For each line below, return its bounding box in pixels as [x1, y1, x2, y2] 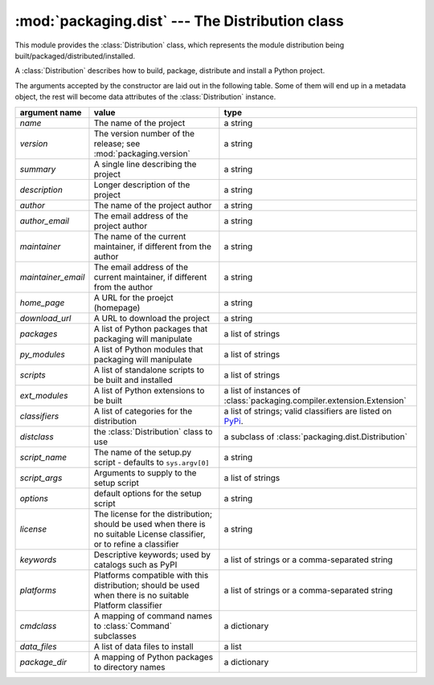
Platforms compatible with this [93, 569, 209, 581]
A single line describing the [93, 158, 197, 169]
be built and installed [93, 374, 173, 385]
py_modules [19, 349, 66, 360]
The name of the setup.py [93, 446, 192, 458]
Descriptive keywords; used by [93, 548, 211, 560]
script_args [19, 472, 63, 483]
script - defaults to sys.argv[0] [93, 456, 210, 467]
